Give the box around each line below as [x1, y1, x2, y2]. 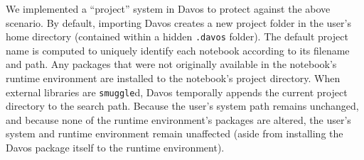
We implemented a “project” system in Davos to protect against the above [6, 1, 331, 16]
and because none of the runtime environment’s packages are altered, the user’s [6, 112, 351, 127]
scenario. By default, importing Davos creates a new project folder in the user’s [6, 15, 351, 30]
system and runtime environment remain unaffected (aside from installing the [6, 126, 343, 141]
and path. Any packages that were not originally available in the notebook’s [6, 57, 337, 72]
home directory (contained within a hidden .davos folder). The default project [6, 29, 348, 44]
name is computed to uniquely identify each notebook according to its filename [6, 42, 350, 57]
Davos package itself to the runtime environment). [6, 140, 225, 155]
